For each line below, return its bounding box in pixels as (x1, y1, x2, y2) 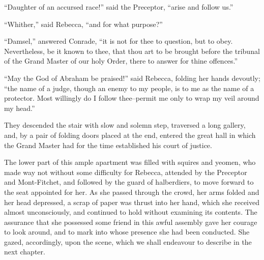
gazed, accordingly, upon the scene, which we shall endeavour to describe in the (4, 236, 252, 247)
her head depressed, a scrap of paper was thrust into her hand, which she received (4, 196, 259, 207)
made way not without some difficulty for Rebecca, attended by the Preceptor (4, 166, 247, 177)
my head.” (4, 102, 35, 113)
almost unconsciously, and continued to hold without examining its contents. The (4, 207, 257, 217)
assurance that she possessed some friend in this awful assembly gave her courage (4, 216, 257, 227)
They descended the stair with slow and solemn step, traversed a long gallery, (4, 120, 246, 130)
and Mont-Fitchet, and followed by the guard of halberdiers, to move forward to (4, 177, 254, 187)
